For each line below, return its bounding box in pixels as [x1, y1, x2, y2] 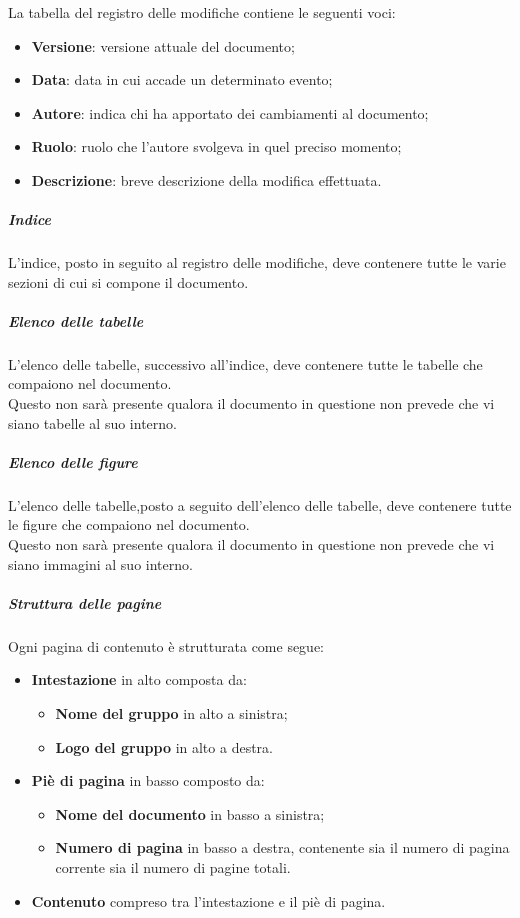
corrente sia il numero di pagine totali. [55, 856, 291, 877]
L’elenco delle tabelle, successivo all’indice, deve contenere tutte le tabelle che [8, 353, 483, 374]
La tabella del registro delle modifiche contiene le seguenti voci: [8, 2, 396, 22]
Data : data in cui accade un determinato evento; [31, 69, 333, 90]
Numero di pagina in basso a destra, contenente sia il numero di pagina [55, 837, 510, 858]
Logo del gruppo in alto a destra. [55, 736, 273, 757]
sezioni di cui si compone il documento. [8, 271, 249, 292]
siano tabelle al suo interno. [8, 412, 177, 433]
